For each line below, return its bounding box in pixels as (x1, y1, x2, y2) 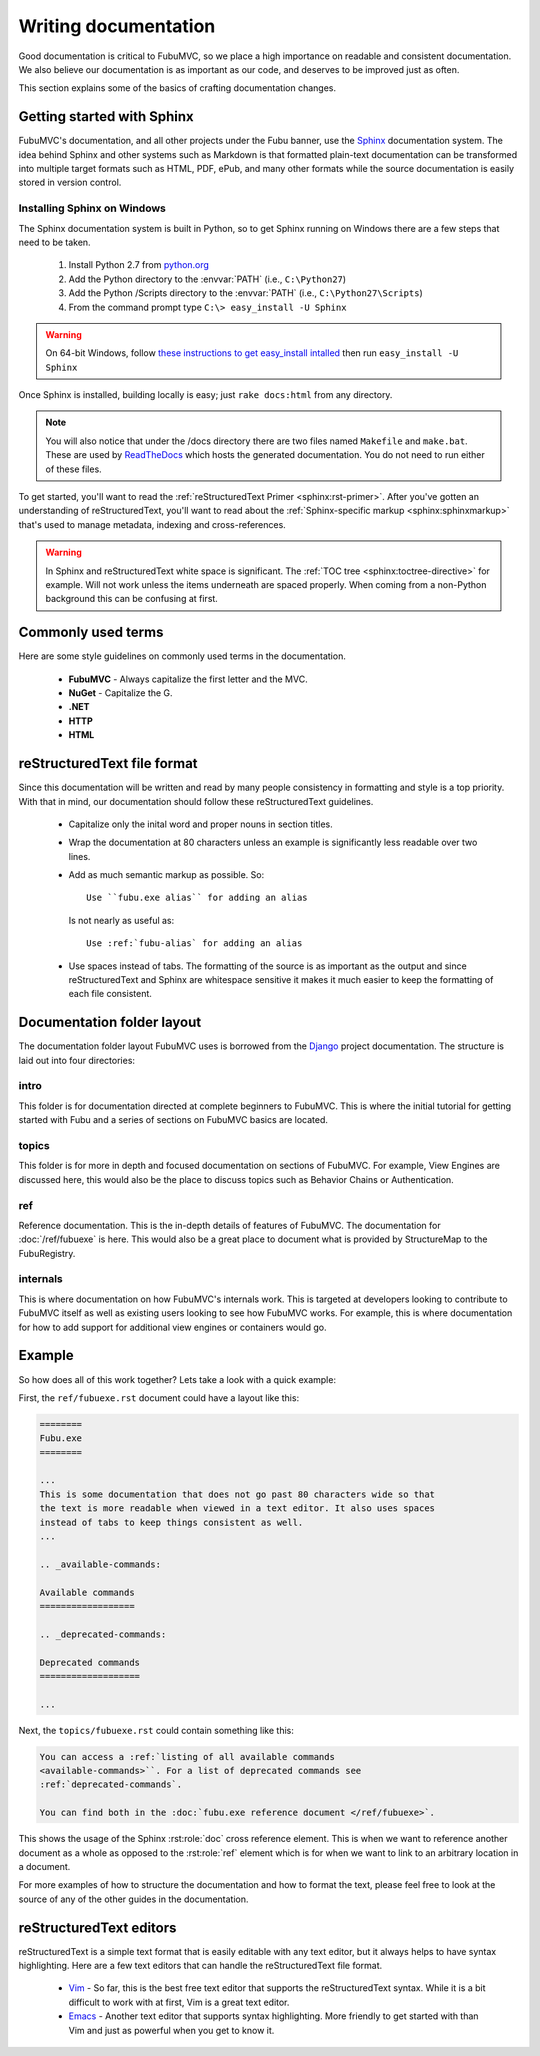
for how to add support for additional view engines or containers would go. (18, 1321, 327, 1333)
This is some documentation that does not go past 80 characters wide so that (39, 1488, 435, 1500)
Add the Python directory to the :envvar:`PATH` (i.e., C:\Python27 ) (68, 273, 347, 285)
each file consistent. (68, 988, 152, 1000)
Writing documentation (18, 15, 216, 37)
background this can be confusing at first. (45, 593, 219, 605)
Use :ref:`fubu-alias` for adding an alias (86, 938, 303, 949)
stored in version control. (18, 176, 122, 189)
